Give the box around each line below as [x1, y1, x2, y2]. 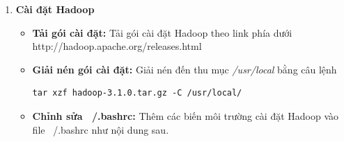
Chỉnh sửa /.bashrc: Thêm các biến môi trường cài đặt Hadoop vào [32, 108, 339, 123]
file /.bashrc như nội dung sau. [32, 122, 169, 136]
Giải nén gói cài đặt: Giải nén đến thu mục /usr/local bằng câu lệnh [32, 62, 337, 76]
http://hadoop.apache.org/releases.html [32, 39, 202, 53]
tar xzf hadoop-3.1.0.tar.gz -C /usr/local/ [32, 88, 242, 98]
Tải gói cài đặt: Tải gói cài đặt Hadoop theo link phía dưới [32, 25, 292, 39]
